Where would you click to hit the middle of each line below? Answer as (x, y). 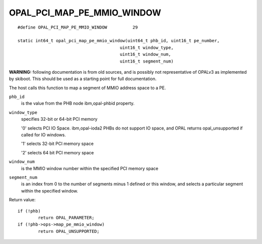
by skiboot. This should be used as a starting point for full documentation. (83, 79)
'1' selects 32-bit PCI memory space (57, 144)
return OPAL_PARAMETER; (66, 218)
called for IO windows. (43, 135)
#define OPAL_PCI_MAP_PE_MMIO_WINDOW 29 (78, 27)
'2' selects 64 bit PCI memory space (57, 152)
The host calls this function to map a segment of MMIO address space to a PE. (87, 88)
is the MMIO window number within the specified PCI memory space (90, 168)
